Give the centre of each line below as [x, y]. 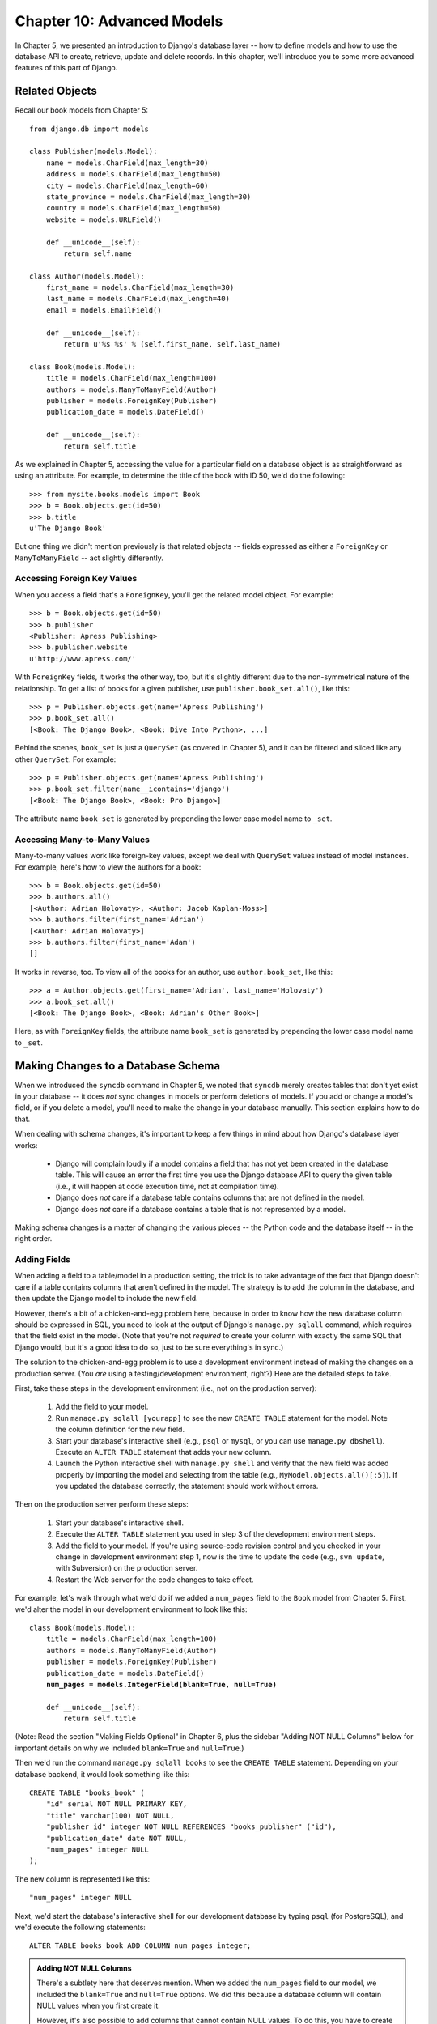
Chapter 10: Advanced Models [119, 21]
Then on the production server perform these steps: [102, 1504]
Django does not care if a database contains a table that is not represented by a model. [200, 1209]
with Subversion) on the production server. [127, 1568]
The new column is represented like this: [83, 1879]
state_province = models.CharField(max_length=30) [148, 197]
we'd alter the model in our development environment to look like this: [131, 1609]
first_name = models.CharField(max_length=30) [140, 288]
